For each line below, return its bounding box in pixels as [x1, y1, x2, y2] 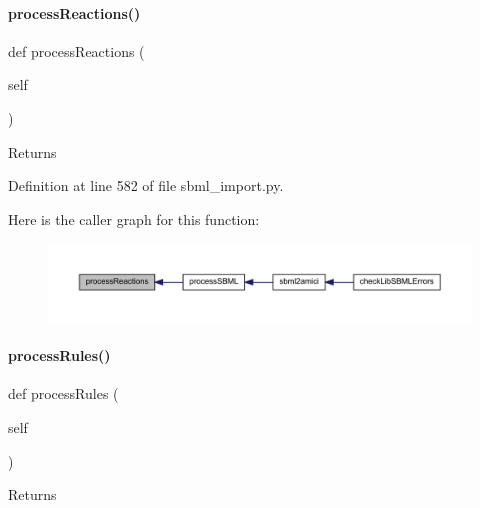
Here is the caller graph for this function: [8, 208, 260, 229]
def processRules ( [8, 383, 119, 404]
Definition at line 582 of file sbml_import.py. [8, 175, 284, 196]
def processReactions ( [8, 40, 145, 61]
